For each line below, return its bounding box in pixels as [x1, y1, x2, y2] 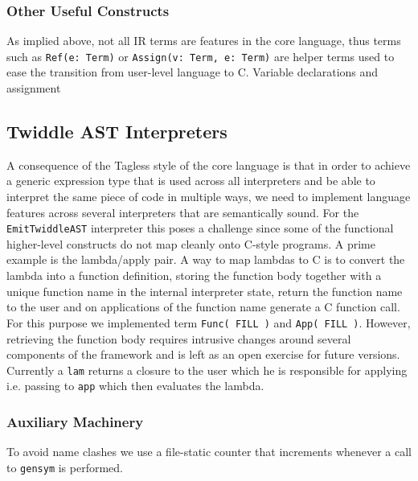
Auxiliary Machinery [6, 411, 144, 431]
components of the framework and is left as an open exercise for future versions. [6, 346, 400, 363]
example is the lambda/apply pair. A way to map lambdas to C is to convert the [6, 251, 405, 268]
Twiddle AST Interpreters [6, 119, 227, 144]
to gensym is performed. [6, 458, 124, 475]
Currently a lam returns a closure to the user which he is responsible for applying [6, 361, 408, 378]
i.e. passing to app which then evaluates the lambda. [6, 377, 264, 394]
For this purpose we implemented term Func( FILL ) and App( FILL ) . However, [6, 314, 411, 331]
